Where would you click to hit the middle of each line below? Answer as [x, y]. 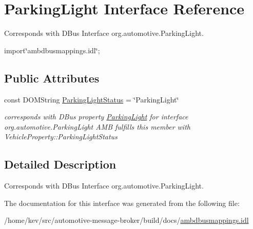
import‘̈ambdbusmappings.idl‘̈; [52, 50]
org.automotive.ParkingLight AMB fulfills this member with [97, 126]
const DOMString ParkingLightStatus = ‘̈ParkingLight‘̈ [92, 99]
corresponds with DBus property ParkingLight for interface [96, 117]
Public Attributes [52, 78]
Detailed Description [60, 164]
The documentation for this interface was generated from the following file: [122, 203]
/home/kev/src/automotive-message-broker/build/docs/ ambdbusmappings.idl [126, 220]
